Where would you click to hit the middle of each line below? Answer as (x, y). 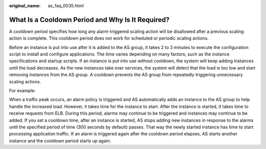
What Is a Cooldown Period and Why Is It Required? (89, 20)
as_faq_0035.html (66, 6)
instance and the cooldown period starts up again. (60, 141)
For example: (22, 91)
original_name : (25, 6)
